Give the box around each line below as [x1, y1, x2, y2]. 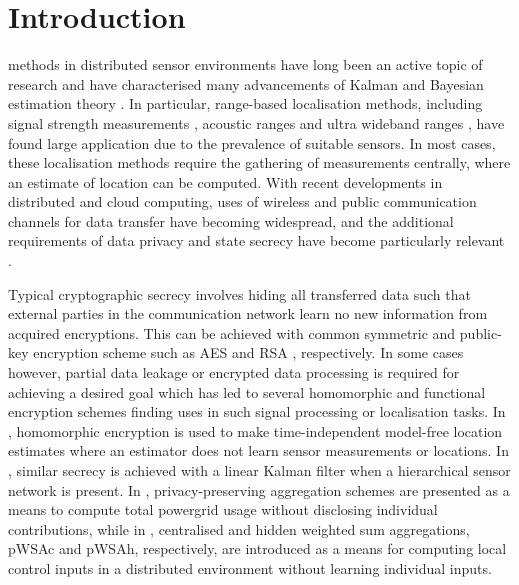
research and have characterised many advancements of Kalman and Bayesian [8, 73, 484, 94]
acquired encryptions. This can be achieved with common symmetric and [8, 322, 456, 343]
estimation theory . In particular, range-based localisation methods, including [8, 93, 483, 114]
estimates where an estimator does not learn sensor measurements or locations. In [8, 440, 509, 461]
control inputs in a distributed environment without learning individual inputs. [8, 557, 492, 578]
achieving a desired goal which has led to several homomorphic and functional [8, 381, 486, 402]
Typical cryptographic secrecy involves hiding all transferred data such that [8, 283, 471, 304]
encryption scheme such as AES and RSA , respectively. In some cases [33, 342, 464, 363]
